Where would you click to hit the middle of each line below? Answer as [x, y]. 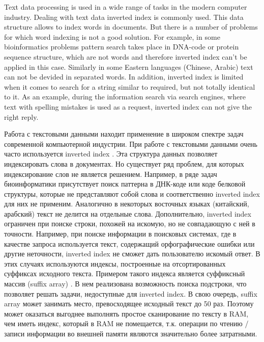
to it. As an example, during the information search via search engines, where [125, 97]
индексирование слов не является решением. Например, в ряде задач [111, 174]
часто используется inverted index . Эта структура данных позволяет [111, 154]
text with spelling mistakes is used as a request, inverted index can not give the [128, 106]
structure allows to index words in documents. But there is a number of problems [131, 27]
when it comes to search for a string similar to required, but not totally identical [130, 86]
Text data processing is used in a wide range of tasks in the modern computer [126, 7]
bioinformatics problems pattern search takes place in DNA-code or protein [122, 47]
